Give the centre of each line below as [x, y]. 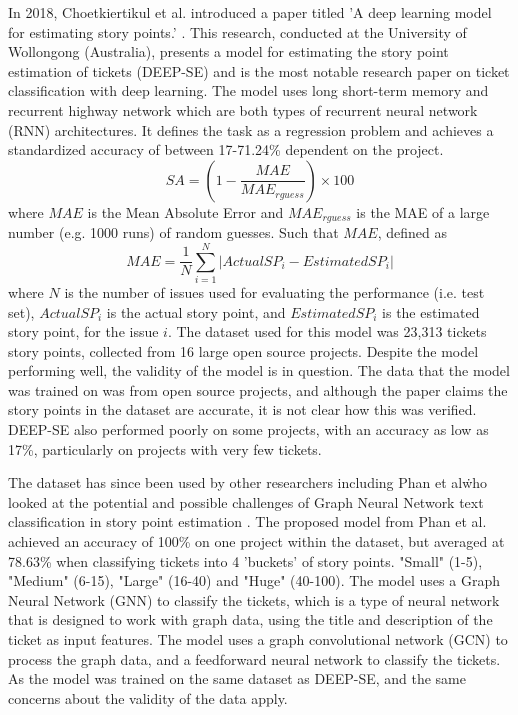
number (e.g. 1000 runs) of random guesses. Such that [173, 232]
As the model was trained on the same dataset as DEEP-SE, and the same [237, 678]
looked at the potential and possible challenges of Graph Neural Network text [246, 501]
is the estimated [431, 311]
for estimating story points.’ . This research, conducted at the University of [237, 31]
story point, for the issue [83, 331]
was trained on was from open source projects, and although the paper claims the [258, 389]
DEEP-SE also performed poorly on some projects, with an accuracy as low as [248, 429]
